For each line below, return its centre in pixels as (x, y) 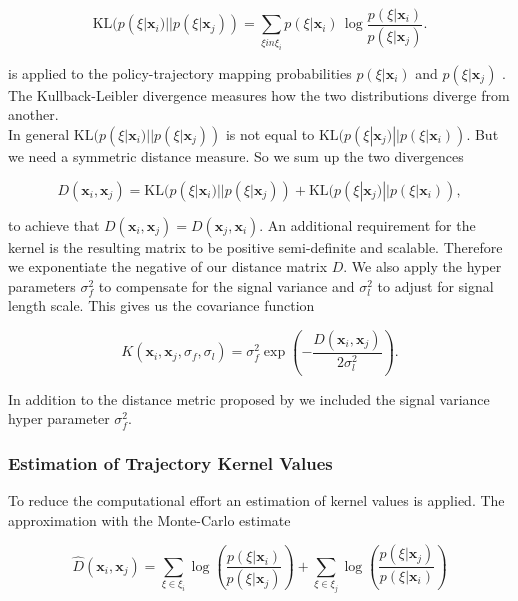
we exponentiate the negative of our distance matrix (168, 266)
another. (33, 114)
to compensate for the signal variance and (226, 285)
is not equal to (270, 133)
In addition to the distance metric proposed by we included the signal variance (249, 398)
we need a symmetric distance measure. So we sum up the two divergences (236, 155)
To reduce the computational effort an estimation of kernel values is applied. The (256, 500)
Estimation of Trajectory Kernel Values (170, 462)
